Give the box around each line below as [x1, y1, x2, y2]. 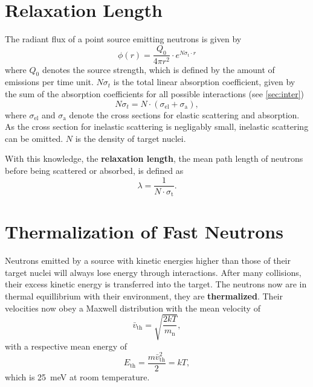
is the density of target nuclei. [75, 132, 186, 144]
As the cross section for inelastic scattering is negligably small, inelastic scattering [5, 120, 309, 133]
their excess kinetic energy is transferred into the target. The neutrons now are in [5, 278, 307, 290]
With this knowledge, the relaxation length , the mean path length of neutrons [5, 152, 303, 165]
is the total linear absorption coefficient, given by [113, 75, 295, 88]
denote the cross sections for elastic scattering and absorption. [69, 108, 300, 121]
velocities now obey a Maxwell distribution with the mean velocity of [5, 301, 260, 314]
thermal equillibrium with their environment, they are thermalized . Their [5, 289, 283, 302]
